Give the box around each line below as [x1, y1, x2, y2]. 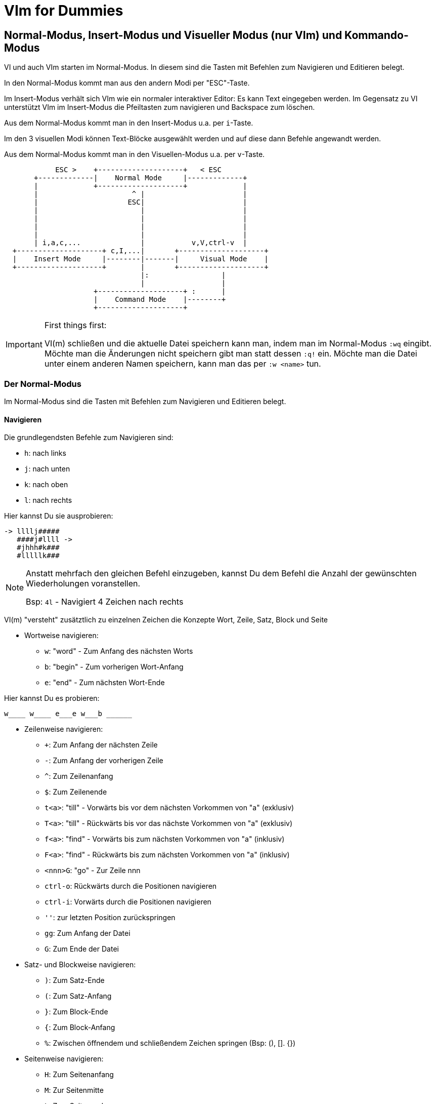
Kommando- [344, 28, 409, 42]
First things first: [44, 320, 107, 331]
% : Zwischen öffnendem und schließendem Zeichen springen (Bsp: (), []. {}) [45, 1039, 296, 1048]
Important [6, 339, 42, 350]
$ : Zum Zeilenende [45, 787, 107, 797]
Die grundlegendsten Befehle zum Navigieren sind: [4, 433, 173, 442]
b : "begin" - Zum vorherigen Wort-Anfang [45, 662, 184, 672]
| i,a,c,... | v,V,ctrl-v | [34, 239, 247, 247]
